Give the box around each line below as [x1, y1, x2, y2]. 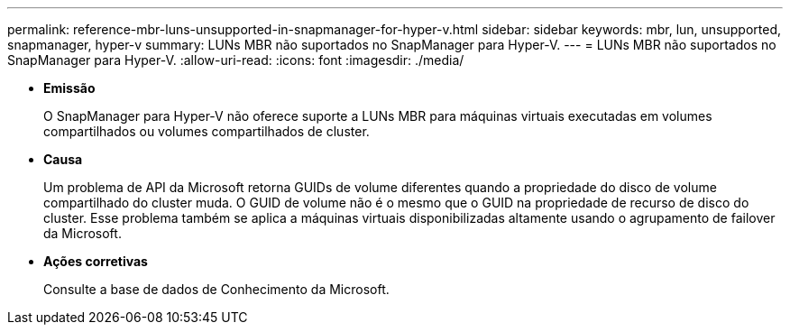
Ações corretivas [43, 254, 148, 269]
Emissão [43, 80, 96, 96]
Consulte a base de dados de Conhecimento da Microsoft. [43, 281, 390, 297]
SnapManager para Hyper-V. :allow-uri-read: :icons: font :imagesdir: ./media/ [7, 52, 464, 68]
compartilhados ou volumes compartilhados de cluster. [43, 124, 370, 139]
